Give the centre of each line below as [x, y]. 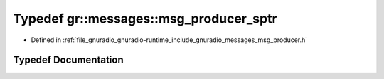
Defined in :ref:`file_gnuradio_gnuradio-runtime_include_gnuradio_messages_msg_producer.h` [169, 40]
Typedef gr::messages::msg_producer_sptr [145, 19]
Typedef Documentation [68, 60]
